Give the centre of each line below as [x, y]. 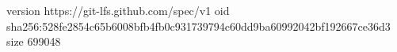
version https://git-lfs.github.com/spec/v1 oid [118, 10]
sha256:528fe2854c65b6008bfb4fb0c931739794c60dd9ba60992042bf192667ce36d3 [198, 26]
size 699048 [34, 41]
